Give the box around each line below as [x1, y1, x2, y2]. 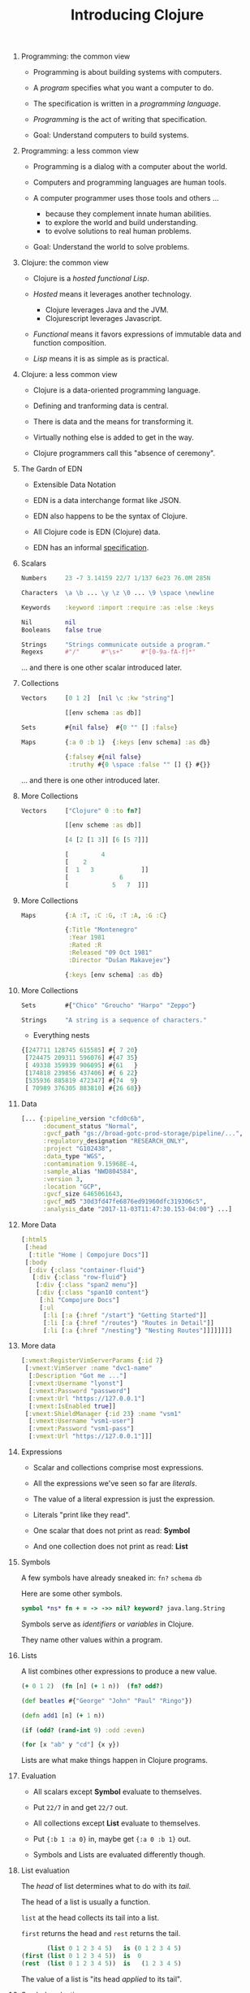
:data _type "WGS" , [42, 1153, 106, 1161]
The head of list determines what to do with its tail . [20, 1882, 192, 1891]
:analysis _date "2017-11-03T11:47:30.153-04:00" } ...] [42, 1205, 233, 1214]
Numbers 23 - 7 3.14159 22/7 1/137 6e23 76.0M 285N [20, 575, 211, 583]
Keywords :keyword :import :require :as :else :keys [20, 603, 214, 611]
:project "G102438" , [42, 1144, 113, 1153]
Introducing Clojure [70, 6, 205, 24]
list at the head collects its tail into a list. [20, 1913, 160, 1923]
